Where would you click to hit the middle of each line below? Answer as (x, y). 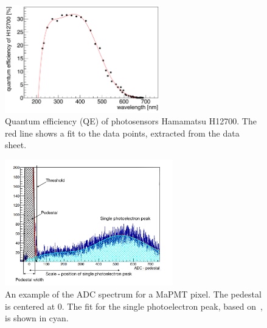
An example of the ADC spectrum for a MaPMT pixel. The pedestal (133, 294)
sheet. (16, 145)
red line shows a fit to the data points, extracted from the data (122, 133)
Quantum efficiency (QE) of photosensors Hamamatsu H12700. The (131, 121)
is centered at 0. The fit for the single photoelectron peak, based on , (134, 306)
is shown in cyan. (37, 318)
